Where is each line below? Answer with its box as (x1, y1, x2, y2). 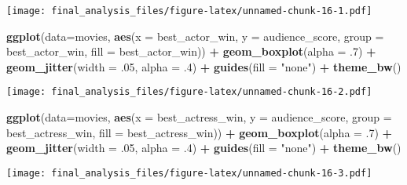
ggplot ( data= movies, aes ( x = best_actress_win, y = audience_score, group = (6, 109, 392, 125)
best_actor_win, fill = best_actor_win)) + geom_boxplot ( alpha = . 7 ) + (6, 43, 376, 60)
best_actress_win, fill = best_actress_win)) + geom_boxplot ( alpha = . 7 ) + (6, 124, 393, 140)
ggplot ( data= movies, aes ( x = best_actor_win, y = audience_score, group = (6, 27, 384, 44)
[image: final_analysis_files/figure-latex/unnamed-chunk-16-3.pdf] (6, 167, 372, 179)
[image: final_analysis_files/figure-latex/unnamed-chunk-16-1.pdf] (6, 5, 372, 16)
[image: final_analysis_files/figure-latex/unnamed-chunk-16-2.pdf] (6, 86, 372, 98)
